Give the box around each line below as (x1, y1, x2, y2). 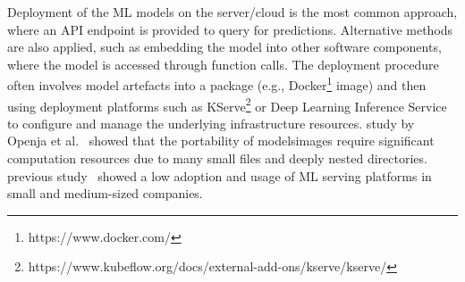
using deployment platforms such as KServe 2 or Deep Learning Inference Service (7, 94, 447, 115)
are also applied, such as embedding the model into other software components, (7, 37, 442, 56)
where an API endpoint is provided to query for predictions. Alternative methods (7, 20, 453, 38)
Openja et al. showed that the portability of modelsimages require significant (7, 131, 435, 150)
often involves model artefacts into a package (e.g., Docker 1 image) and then (7, 73, 427, 95)
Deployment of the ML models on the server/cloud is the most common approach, (7, 3, 458, 21)
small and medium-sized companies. (7, 184, 203, 203)
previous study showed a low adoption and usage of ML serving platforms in (7, 166, 432, 185)
